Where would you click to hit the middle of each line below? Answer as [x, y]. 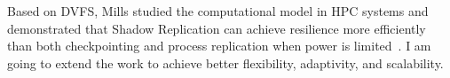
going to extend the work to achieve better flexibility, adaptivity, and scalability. [225, 62]
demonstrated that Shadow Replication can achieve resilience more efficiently [217, 28]
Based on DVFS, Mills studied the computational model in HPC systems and [218, 11]
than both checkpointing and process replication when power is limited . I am [219, 46]
